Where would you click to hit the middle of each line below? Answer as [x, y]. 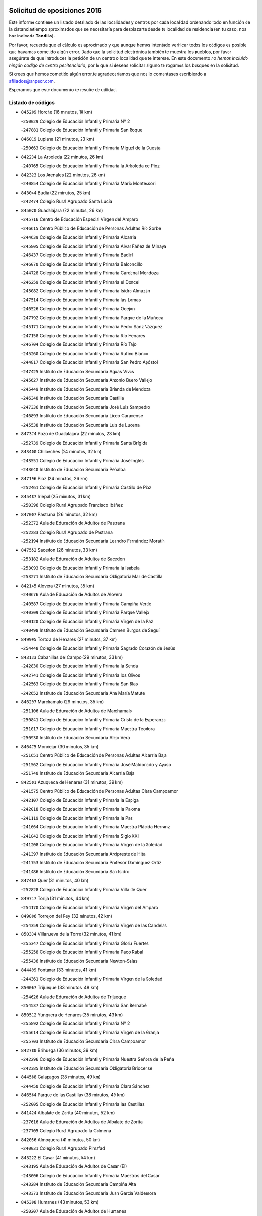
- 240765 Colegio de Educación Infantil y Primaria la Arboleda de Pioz [90, 166]
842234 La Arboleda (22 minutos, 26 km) [62, 157]
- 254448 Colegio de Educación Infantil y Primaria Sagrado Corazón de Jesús [98, 648]
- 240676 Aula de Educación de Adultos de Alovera [72, 595]
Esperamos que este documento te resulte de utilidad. [63, 90]
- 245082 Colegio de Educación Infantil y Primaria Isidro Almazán [86, 291]
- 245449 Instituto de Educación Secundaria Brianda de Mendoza [86, 389]
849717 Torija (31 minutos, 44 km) [55, 898]
